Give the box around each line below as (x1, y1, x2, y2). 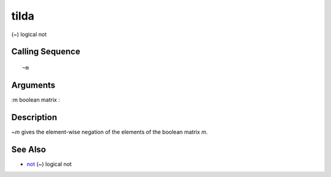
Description (11, 112, 58, 122)
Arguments (11, 80, 56, 90)
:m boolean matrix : (11, 96, 61, 104)
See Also (11, 144, 46, 154)
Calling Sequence (11, 47, 81, 57)
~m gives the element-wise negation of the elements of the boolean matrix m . (11, 128, 208, 135)
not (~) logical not (26, 160, 72, 168)
